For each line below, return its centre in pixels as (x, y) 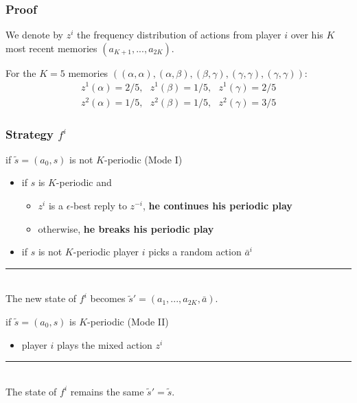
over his (307, 35)
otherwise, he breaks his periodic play (126, 228)
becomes (108, 298)
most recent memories (51, 48)
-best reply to (99, 206)
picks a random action (195, 252)
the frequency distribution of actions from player (179, 35)
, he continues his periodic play (217, 206)
